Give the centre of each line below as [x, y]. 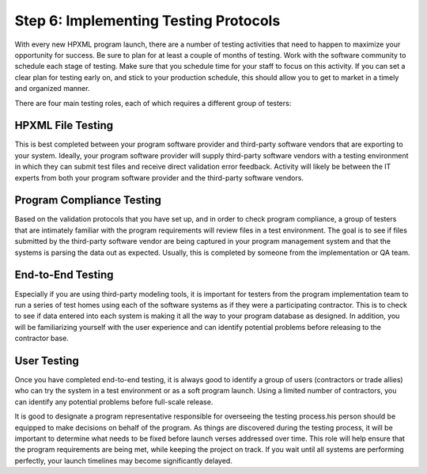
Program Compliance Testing [88, 201]
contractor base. [42, 338]
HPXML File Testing [64, 125]
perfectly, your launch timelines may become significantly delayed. [123, 461]
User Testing [47, 360]
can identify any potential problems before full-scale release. [114, 402]
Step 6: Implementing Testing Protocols [147, 21]
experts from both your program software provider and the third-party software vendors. [159, 177]
